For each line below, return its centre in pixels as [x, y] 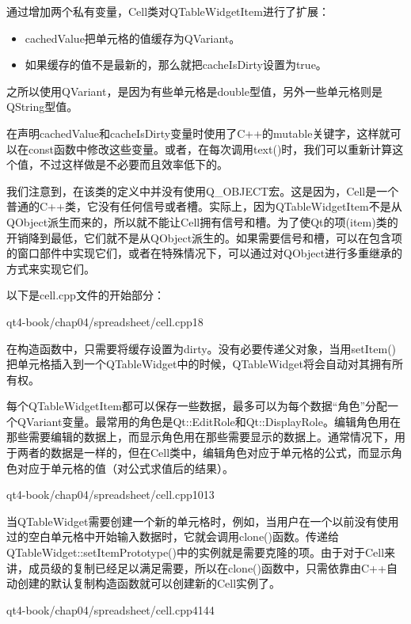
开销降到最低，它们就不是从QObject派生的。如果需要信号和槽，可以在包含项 [205, 237]
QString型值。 [42, 107]
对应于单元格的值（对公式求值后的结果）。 [125, 468]
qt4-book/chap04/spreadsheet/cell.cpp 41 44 [110, 609]
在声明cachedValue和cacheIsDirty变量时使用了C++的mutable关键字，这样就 [198, 133]
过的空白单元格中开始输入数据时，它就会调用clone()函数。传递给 [173, 536]
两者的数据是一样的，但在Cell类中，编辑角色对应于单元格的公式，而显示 [204, 453]
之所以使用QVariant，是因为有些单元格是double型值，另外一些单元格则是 [194, 91]
